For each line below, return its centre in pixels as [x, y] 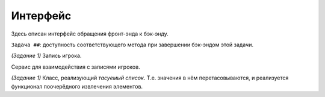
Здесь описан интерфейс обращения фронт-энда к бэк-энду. [90, 34]
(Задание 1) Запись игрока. [46, 56]
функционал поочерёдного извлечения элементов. [77, 86]
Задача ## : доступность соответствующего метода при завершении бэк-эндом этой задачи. [132, 45]
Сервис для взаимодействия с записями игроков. [76, 67]
